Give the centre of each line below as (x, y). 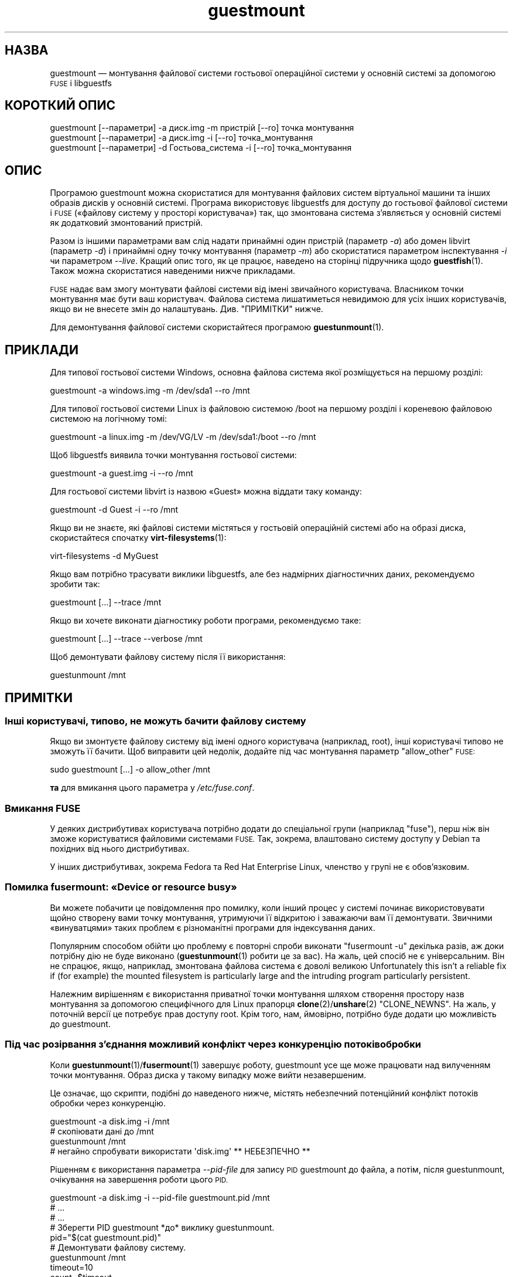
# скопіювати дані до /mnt (102, 1131)
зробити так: (75, 584)
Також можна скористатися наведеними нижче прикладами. (173, 271)
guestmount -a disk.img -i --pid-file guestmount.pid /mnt (160, 1197)
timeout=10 (71, 1267)
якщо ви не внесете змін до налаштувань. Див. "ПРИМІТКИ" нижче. (187, 309)
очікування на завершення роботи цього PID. (139, 1179)
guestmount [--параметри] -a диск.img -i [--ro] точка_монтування (182, 138)
